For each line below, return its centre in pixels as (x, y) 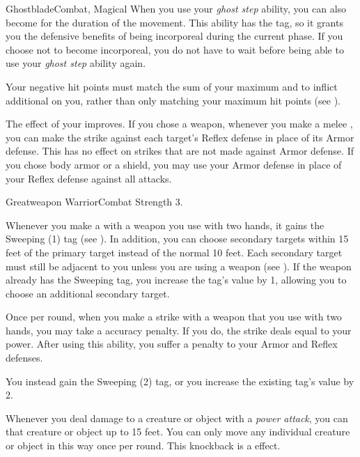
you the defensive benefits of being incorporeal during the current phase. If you (174, 36)
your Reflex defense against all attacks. (89, 178)
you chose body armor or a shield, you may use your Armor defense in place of (174, 164)
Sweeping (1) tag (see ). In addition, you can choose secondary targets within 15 (177, 239)
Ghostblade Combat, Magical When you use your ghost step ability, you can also (176, 8)
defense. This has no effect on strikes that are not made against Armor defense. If (180, 151)
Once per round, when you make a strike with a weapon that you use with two (174, 317)
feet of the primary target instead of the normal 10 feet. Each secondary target (174, 252)
